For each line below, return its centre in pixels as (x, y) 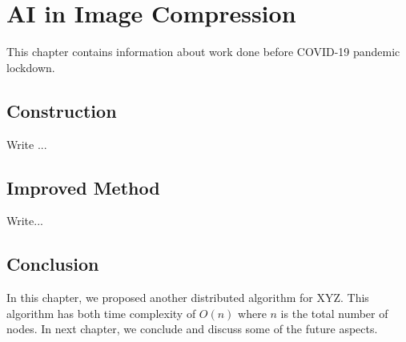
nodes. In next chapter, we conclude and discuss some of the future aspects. (192, 329)
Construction (62, 110)
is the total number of (334, 313)
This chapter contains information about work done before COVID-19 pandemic (203, 52)
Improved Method (83, 187)
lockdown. (31, 67)
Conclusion (53, 264)
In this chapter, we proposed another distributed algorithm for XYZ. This (188, 298)
